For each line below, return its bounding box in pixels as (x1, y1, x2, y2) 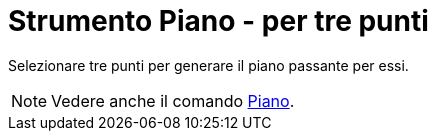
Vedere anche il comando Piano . (51, 90, 295, 111)
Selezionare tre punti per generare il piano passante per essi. (8, 56, 409, 74)
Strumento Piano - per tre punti (8, 4, 429, 38)
